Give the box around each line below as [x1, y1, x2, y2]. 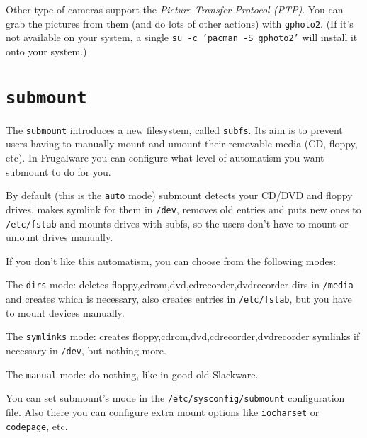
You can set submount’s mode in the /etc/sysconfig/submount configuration [6, 391, 345, 405]
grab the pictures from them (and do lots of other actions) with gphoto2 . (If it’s [6, 16, 354, 30]
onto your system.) [6, 43, 87, 58]
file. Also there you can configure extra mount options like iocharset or [6, 404, 320, 419]
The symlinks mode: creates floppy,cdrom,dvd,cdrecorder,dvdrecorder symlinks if [6, 329, 360, 344]
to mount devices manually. [6, 305, 125, 320]
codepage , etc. [6, 418, 68, 433]
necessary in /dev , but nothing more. [6, 342, 166, 357]
